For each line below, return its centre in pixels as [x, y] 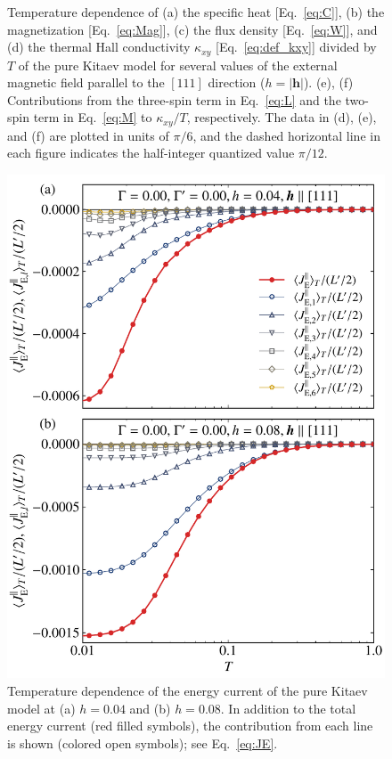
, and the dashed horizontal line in [286, 135]
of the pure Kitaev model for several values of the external [178, 65]
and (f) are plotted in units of [88, 135]
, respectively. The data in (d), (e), [282, 117]
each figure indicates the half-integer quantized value [151, 153]
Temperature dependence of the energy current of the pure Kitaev [188, 690]
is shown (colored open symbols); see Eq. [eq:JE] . [143, 743]
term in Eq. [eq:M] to [93, 117]
